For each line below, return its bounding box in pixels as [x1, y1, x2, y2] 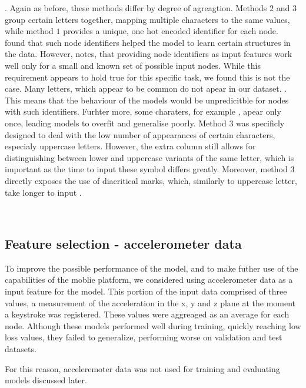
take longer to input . [5, 186, 82, 198]
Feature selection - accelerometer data [5, 235, 242, 253]
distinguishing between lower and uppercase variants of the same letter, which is [5, 151, 294, 163]
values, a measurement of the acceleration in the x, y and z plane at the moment [5, 296, 296, 309]
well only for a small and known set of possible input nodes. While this [5, 59, 261, 71]
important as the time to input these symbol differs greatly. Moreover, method [5, 163, 288, 175]
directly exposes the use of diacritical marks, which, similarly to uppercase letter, [5, 174, 297, 186]
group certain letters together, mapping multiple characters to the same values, [5, 13, 290, 25]
